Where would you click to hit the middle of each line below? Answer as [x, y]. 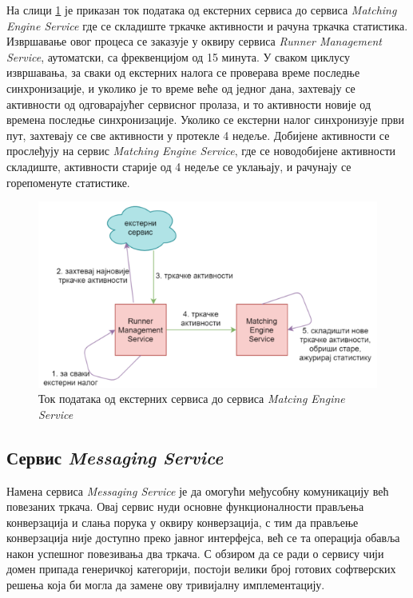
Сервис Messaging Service [115, 457]
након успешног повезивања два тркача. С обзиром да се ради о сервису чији [195, 553]
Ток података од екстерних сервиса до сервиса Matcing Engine [192, 399]
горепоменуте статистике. [68, 182]
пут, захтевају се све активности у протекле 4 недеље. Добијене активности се [198, 135]
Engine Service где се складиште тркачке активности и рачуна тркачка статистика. [207, 25]
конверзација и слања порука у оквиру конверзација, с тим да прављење [183, 522]
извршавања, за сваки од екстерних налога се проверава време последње [183, 72]
